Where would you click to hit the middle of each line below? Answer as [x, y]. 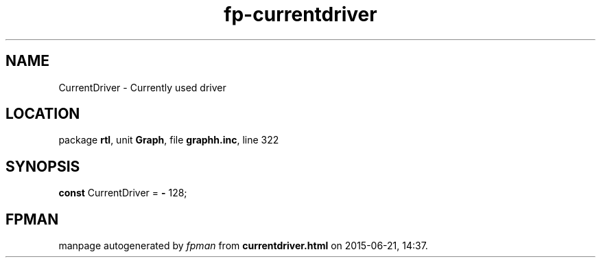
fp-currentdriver [300, 14]
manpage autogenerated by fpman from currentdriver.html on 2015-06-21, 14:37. [243, 246]
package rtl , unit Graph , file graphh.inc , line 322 [169, 140]
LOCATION [43, 114]
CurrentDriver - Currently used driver [142, 87]
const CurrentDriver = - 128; [123, 193]
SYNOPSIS [43, 166]
